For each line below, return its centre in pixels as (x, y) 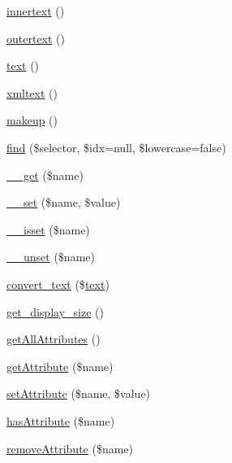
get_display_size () (55, 311)
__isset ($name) (48, 229)
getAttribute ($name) (60, 366)
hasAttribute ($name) (61, 420)
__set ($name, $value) (64, 202)
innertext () (36, 11)
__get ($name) (45, 175)
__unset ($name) (51, 257)
